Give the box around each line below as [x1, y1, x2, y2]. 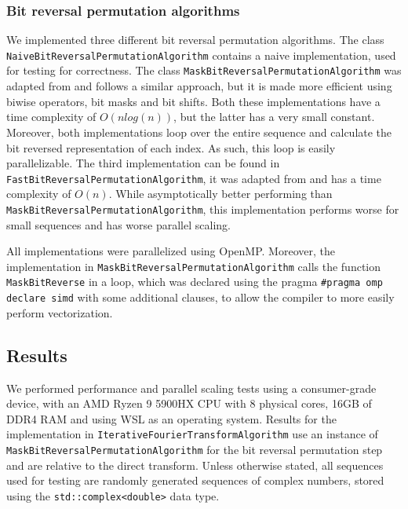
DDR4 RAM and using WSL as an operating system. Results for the [6, 410, 337, 427]
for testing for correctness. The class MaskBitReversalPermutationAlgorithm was [6, 62, 402, 79]
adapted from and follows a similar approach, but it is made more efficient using [6, 78, 392, 94]
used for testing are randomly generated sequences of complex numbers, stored [6, 472, 384, 489]
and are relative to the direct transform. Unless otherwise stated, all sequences [6, 456, 384, 473]
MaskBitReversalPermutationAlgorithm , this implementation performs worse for [6, 200, 399, 217]
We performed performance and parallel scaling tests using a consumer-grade [6, 379, 377, 396]
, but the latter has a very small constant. [173, 108, 375, 125]
